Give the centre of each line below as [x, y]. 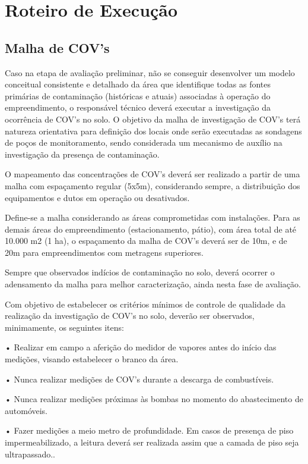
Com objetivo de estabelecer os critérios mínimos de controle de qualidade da [145, 304]
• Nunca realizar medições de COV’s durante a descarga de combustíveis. [139, 379]
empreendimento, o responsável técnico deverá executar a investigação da [138, 107]
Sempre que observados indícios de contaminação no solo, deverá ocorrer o [140, 272]
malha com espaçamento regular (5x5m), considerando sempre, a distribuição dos [153, 185]
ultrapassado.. [30, 454]
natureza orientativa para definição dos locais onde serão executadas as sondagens [153, 131]
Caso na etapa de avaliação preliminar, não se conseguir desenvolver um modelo [150, 72]
